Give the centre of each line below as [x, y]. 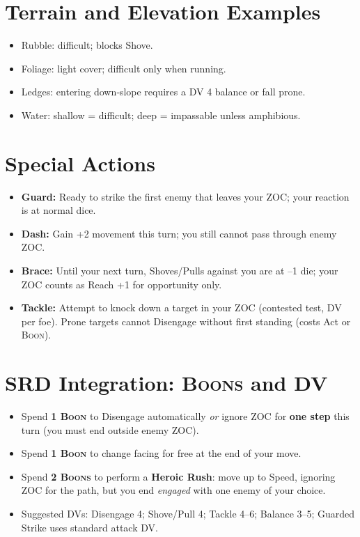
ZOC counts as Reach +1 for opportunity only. [122, 284]
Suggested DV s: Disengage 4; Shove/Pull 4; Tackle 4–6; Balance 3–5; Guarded [188, 514]
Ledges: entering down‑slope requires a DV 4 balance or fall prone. [163, 92]
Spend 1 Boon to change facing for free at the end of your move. [161, 453]
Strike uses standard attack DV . [89, 527]
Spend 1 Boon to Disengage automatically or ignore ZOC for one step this [185, 416]
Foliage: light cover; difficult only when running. [124, 68]
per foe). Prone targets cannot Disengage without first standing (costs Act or [186, 321]
